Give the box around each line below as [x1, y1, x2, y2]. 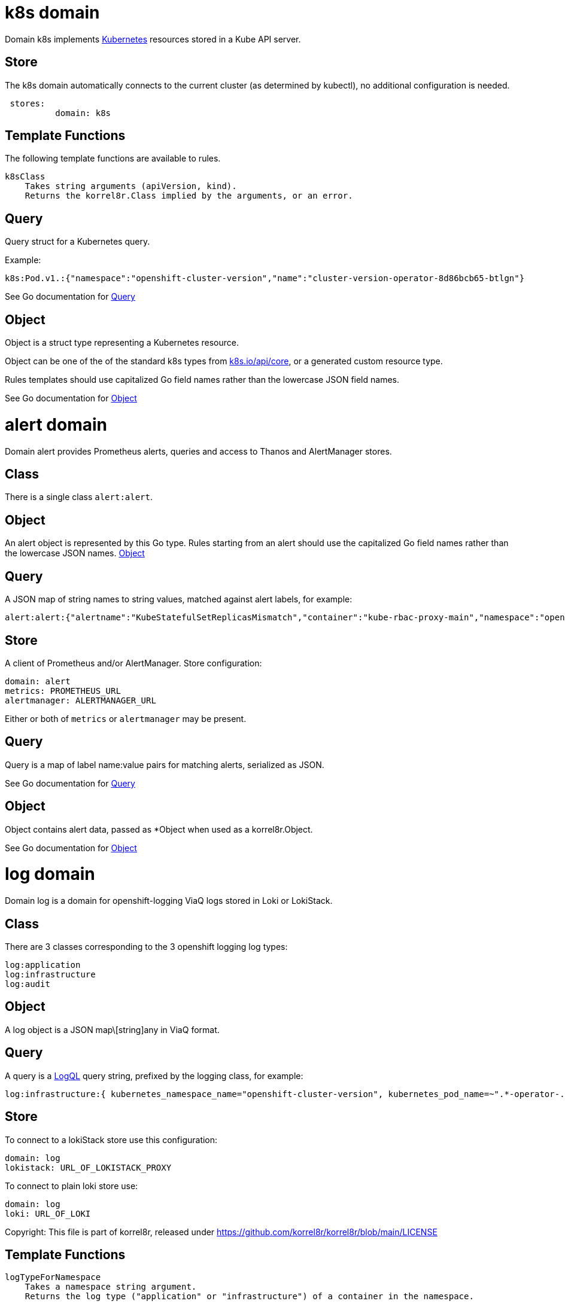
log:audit [5, 979, 50, 989]
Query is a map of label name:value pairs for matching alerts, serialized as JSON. [5, 759, 324, 770]
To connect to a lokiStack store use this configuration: [5, 1134, 218, 1145]
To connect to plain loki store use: [5, 1180, 138, 1191]
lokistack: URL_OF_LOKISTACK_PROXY [5, 1162, 172, 1172]
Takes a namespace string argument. [25, 1282, 197, 1292]
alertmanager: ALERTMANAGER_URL [5, 696, 156, 705]
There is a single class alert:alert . [5, 492, 153, 502]
